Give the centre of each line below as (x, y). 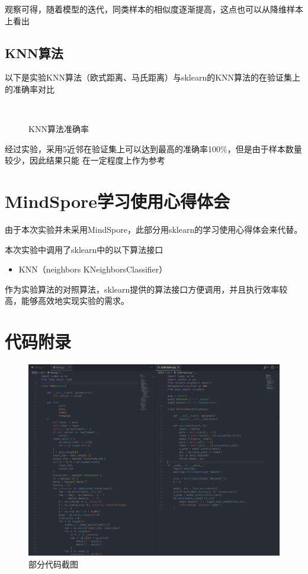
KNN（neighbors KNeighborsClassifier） (93, 269)
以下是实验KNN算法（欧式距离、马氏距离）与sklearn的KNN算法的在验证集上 (153, 77)
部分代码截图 (53, 564)
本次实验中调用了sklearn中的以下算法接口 (84, 249)
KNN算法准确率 (59, 129)
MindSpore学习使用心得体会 (118, 201)
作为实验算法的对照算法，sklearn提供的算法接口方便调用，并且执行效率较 (146, 289)
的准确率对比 (30, 89)
